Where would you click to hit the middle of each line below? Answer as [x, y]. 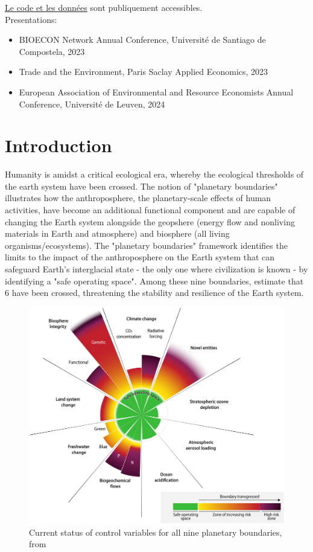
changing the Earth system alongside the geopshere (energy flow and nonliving [150, 221]
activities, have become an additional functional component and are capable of [150, 210]
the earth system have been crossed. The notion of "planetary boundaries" [141, 186]
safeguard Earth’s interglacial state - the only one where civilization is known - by [156, 269]
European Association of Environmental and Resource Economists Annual [156, 91]
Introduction [58, 145]
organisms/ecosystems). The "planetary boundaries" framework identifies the [146, 245]
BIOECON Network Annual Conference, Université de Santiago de [142, 40]
